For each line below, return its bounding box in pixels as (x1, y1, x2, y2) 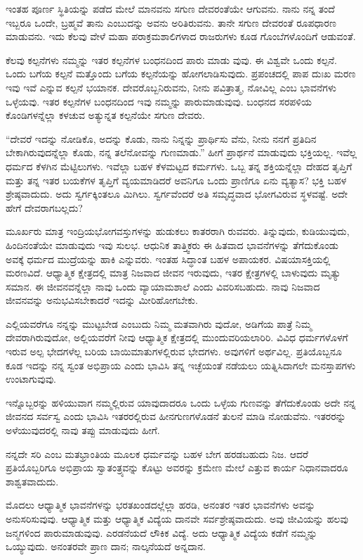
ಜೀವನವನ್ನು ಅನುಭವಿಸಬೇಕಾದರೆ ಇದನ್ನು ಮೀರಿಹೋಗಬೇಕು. (6, 293, 198, 307)
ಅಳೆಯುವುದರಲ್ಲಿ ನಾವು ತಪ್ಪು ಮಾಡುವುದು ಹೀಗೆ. (6, 423, 160, 438)
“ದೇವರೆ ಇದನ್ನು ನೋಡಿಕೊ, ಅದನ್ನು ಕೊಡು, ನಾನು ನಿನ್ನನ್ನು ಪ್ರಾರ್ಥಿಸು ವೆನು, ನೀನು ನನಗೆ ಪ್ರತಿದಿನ (6, 131, 317, 146)
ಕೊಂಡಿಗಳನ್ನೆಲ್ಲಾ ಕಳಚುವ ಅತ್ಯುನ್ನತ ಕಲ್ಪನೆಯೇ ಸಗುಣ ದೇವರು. (6, 108, 205, 122)
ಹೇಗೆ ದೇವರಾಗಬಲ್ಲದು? (6, 200, 83, 215)
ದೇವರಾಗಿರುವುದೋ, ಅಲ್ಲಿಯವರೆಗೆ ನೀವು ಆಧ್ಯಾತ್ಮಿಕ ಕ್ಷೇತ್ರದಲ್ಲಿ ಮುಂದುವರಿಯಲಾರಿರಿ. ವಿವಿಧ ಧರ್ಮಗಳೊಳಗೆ (6, 330, 348, 345)
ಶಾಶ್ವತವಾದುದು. (6, 473, 59, 488)
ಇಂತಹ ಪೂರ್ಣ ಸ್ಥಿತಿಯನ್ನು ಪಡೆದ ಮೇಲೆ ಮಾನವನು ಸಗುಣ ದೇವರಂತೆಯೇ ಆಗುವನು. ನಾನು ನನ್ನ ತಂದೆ (6, 1, 335, 15)
